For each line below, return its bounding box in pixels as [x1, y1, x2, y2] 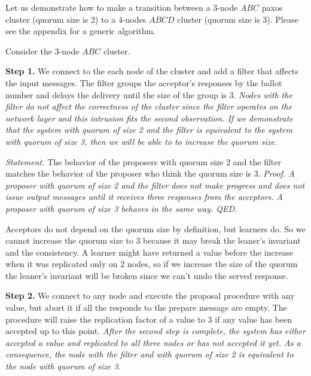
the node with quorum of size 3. [5, 360, 121, 372]
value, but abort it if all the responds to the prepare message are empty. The [5, 301, 287, 314]
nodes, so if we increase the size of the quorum [127, 257, 298, 270]
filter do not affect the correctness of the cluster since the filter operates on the [5, 100, 292, 113]
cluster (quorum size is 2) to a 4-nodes [5, 13, 147, 25]
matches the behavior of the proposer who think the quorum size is [5, 167, 252, 180]
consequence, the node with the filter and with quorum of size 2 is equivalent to [5, 348, 294, 360]
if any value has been [215, 313, 292, 325]
